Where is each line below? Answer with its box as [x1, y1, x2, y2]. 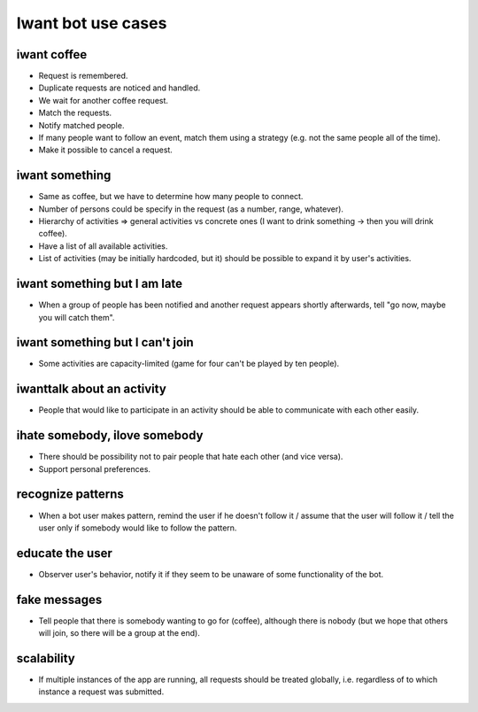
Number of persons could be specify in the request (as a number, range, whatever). [38, 204, 344, 214]
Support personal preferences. [38, 463, 150, 474]
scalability [16, 651, 75, 666]
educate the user [16, 546, 112, 561]
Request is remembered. [38, 71, 128, 81]
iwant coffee [16, 47, 88, 62]
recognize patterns [16, 487, 124, 502]
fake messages [16, 592, 103, 607]
